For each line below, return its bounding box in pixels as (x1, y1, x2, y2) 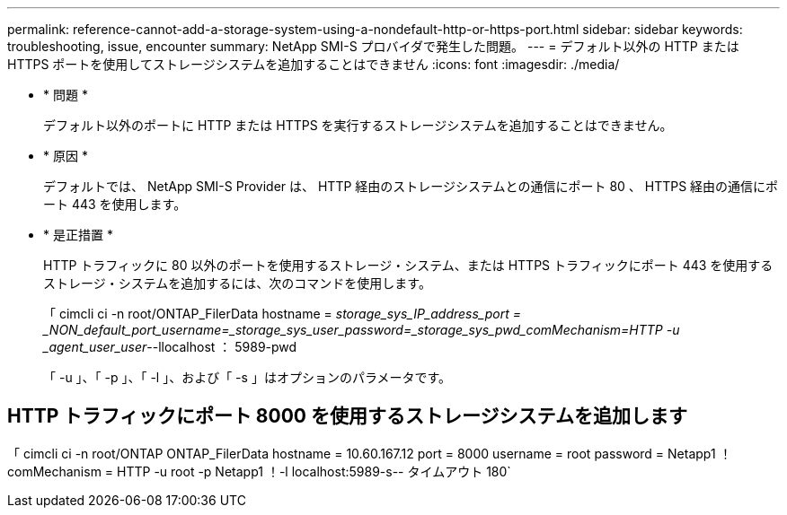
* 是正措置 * (43, 227, 113, 242)
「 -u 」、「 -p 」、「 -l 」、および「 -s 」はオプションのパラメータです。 (43, 370, 452, 385)
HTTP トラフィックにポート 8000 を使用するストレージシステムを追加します (7, 405, 687, 428)
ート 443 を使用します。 (43, 196, 187, 212)
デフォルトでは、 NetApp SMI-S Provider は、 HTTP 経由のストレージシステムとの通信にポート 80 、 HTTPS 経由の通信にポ (43, 179, 779, 194)
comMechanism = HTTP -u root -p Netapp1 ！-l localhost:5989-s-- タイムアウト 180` (7, 463, 511, 479)
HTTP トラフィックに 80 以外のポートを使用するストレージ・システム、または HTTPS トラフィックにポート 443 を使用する (43, 257, 774, 273)
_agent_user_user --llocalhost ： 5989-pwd (43, 339, 297, 354)
